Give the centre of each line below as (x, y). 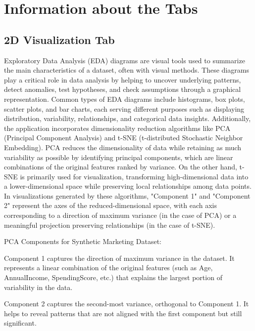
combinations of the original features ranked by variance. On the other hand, (121, 167)
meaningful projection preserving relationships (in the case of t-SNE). (110, 225)
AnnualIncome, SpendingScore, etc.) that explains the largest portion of (113, 277)
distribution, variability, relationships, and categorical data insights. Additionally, (127, 118)
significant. (20, 323)
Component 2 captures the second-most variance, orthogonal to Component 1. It (127, 304)
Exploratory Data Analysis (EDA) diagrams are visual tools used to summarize (125, 60)
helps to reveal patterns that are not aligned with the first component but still (123, 313)
